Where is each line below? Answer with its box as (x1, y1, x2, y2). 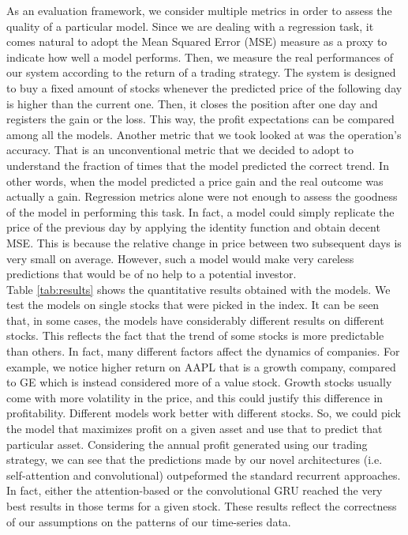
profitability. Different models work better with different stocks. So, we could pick (6, 405, 401, 421)
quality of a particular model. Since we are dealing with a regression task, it (6, 17, 374, 34)
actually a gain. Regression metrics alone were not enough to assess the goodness (6, 188, 398, 205)
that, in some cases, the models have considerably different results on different (6, 311, 384, 328)
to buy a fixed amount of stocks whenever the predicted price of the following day (6, 79, 402, 96)
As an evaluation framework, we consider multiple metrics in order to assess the (6, 2, 392, 18)
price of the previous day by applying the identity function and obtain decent (6, 219, 380, 235)
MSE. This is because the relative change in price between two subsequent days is (6, 234, 402, 251)
